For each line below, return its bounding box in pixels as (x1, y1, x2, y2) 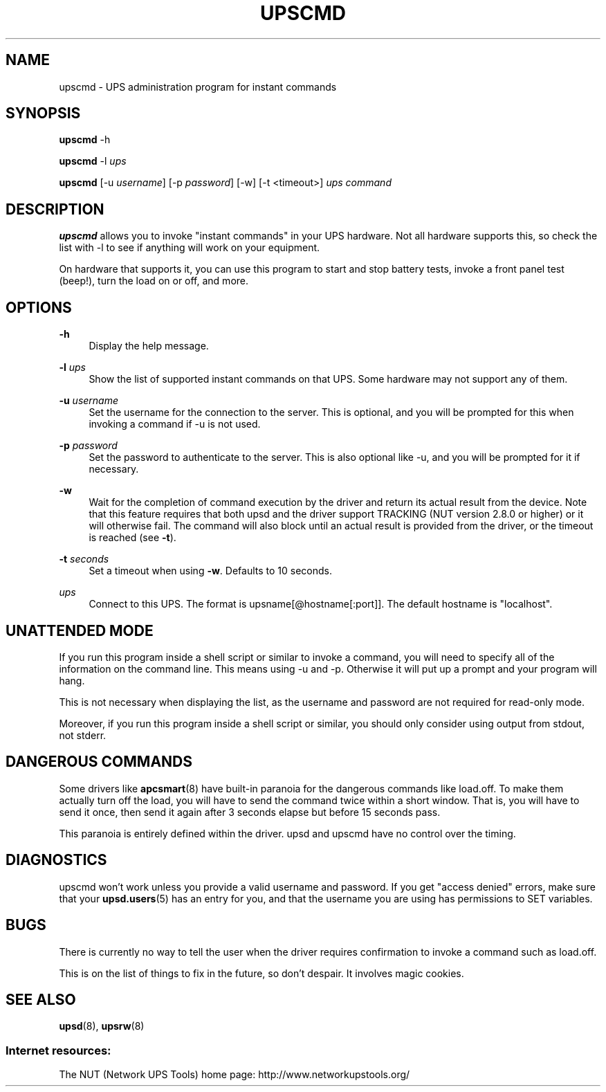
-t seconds (59, 553, 109, 565)
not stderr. (59, 729, 107, 741)
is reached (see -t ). (89, 531, 176, 544)
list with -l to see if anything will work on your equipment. (59, 242, 320, 254)
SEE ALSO (6, 990, 76, 1008)
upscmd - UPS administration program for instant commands (59, 80, 337, 93)
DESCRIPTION (6, 200, 104, 218)
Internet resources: (6, 1043, 111, 1057)
